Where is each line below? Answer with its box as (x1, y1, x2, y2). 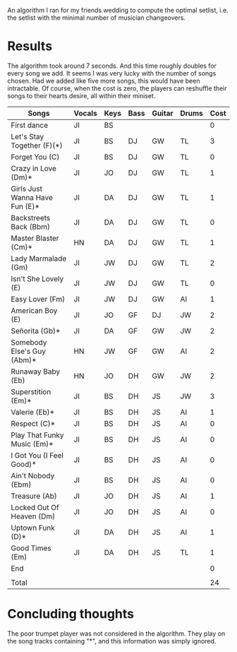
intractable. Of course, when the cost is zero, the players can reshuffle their (7, 84, 227, 93)
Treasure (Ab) (11, 491, 58, 501)
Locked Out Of (11, 502, 60, 512)
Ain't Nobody (11, 470, 55, 480)
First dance (11, 120, 49, 130)
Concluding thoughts (7, 606, 135, 622)
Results (7, 38, 53, 54)
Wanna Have (11, 192, 53, 202)
